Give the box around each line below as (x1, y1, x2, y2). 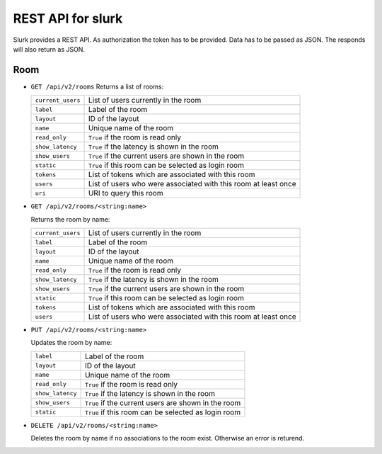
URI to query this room (88, 188, 163, 198)
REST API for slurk (13, 11, 123, 26)
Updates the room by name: (30, 339, 112, 347)
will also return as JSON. (13, 45, 85, 53)
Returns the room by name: (30, 215, 110, 223)
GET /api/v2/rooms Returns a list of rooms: (30, 82, 164, 91)
